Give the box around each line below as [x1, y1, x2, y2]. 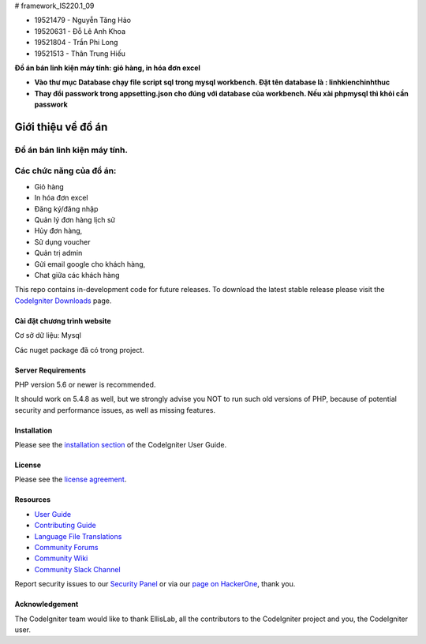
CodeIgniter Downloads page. [14, 296, 112, 305]
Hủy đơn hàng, [34, 226, 83, 236]
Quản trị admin [34, 249, 83, 258]
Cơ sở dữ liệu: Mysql [14, 331, 82, 340]
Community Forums [34, 543, 99, 552]
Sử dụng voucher [34, 237, 91, 246]
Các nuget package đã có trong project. [14, 345, 145, 354]
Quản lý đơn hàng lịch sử [34, 215, 116, 225]
